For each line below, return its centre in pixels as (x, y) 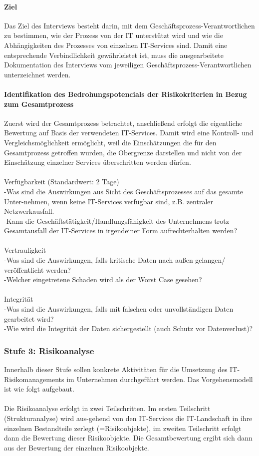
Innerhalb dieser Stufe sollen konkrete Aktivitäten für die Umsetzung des (116, 369)
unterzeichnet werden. (37, 74)
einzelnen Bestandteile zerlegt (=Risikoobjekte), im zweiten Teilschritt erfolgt (123, 428)
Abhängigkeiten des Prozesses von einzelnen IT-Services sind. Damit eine (116, 45)
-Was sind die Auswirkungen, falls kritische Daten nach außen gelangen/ (115, 260)
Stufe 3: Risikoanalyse (49, 350)
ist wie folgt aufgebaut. (39, 389)
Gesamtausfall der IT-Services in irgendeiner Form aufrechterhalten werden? (121, 230)
